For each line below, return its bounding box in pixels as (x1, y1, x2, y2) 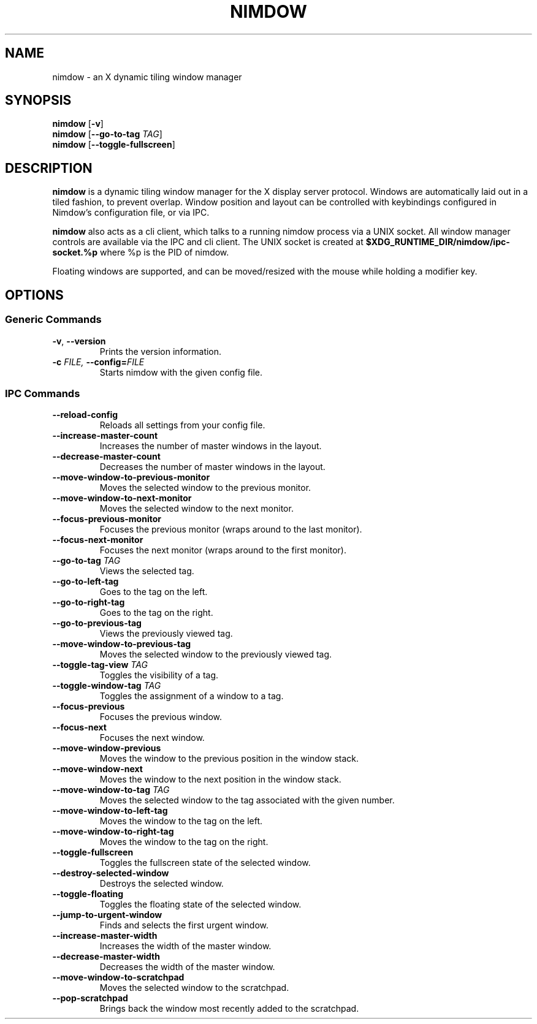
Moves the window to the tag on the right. (99, 836, 268, 848)
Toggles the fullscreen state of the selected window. (99, 857, 311, 868)
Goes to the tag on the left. (99, 586, 208, 597)
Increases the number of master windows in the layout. (99, 441, 322, 452)
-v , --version (52, 335, 106, 346)
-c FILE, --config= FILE (52, 356, 145, 367)
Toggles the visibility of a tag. (99, 670, 219, 681)
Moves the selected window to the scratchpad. (99, 982, 289, 993)
